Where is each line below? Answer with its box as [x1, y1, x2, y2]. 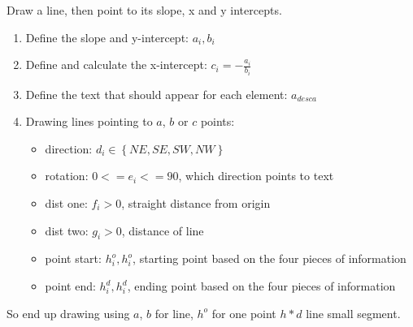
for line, [154, 304, 193, 321]
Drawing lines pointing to [25, 113, 153, 130]
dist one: [45, 195, 88, 212]
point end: [45, 278, 96, 295]
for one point [211, 304, 276, 321]
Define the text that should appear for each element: [25, 85, 288, 102]
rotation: [45, 167, 89, 184]
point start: [45, 250, 102, 267]
